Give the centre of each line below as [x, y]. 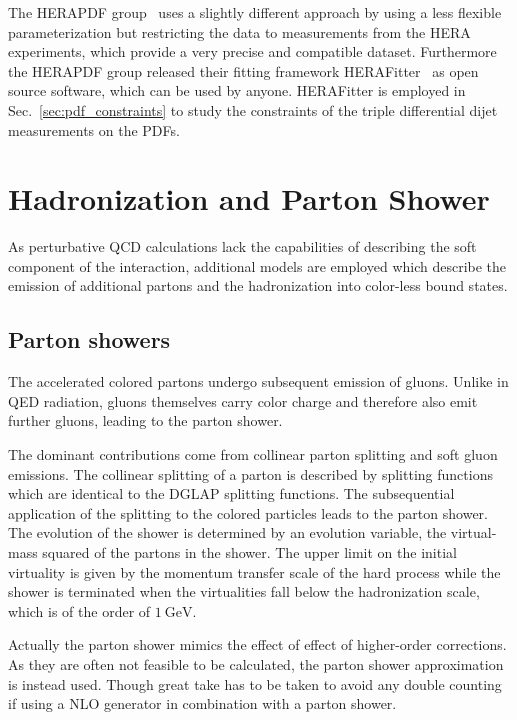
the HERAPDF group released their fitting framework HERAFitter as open [243, 70]
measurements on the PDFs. [94, 129]
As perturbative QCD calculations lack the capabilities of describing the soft [242, 246]
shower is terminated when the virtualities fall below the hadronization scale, [244, 591]
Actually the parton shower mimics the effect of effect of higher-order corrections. [257, 644]
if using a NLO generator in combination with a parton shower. [202, 703]
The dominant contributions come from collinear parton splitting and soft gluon [253, 454]
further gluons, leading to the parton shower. [145, 420]
